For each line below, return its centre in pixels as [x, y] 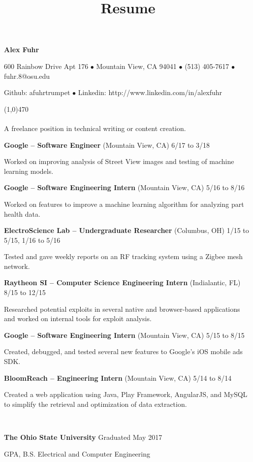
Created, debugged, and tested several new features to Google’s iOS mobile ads [124, 351]
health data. [22, 214]
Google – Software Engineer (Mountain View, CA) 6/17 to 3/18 [107, 145]
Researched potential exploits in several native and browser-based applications [122, 309]
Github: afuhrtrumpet [37, 92]
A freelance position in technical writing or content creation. [95, 128]
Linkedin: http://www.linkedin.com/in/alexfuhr [150, 92]
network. [17, 266]
